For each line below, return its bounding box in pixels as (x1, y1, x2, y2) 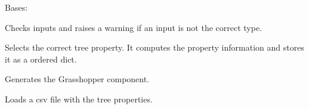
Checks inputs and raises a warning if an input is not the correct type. (5, 21, 262, 33)
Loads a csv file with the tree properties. (5, 92, 153, 105)
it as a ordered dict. (5, 52, 77, 65)
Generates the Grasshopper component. (5, 73, 150, 85)
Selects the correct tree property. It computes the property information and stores (5, 41, 304, 54)
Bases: (5, 1, 28, 13)
